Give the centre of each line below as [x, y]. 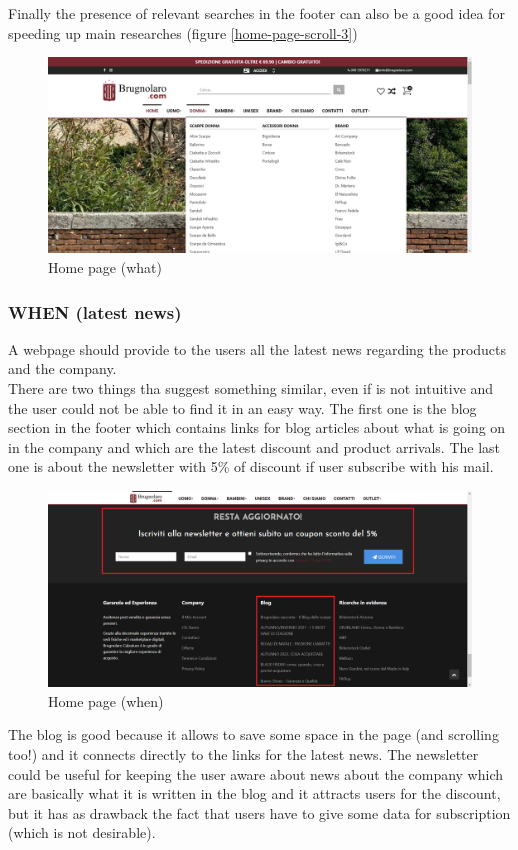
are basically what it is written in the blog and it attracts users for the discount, [254, 793]
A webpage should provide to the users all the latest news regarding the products [257, 348]
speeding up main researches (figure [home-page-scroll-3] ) [183, 32]
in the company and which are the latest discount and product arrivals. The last [254, 446]
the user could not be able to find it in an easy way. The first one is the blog [242, 407]
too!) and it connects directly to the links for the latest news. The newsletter [243, 754]
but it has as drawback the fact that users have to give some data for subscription [259, 812]
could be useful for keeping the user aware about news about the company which [256, 773]
